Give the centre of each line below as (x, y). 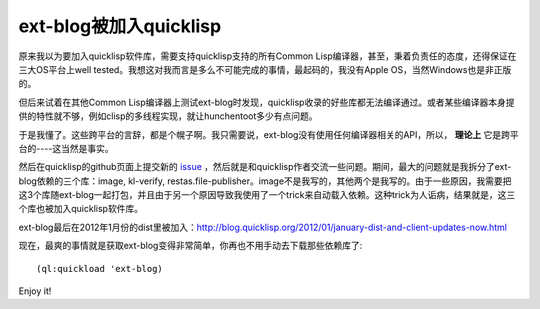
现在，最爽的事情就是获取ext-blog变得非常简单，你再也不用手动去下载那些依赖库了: (190, 246)
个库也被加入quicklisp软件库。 (81, 209)
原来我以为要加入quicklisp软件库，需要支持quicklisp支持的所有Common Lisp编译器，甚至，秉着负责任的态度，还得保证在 (267, 56)
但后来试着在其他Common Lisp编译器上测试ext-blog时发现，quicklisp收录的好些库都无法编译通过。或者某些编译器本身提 (266, 102)
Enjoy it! (35, 291)
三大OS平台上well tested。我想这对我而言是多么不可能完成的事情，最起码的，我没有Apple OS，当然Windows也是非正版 (265, 69)
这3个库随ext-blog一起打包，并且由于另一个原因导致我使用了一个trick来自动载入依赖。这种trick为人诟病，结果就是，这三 (267, 195)
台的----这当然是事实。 (66, 148)
